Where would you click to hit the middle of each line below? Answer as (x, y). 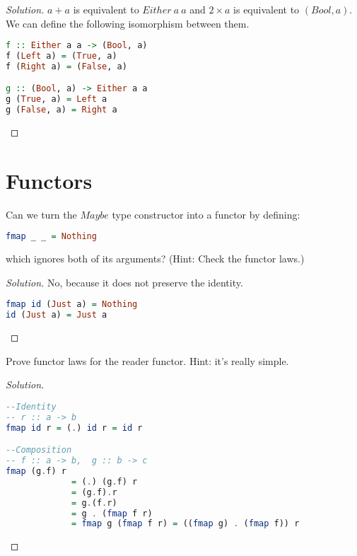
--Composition (39, 450)
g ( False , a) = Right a (62, 110)
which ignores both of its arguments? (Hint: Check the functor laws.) (155, 259)
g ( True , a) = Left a (57, 99)
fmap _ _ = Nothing (51, 237)
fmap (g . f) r (36, 471)
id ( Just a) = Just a (57, 315)
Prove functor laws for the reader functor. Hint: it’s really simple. (147, 360)
